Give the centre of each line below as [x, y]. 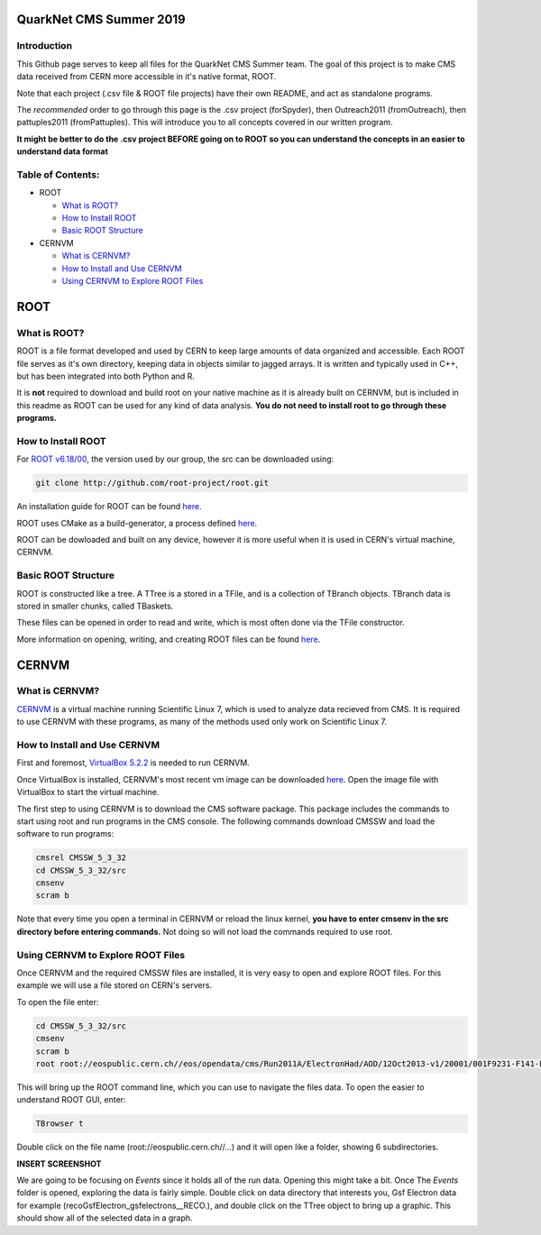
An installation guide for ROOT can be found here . [109, 507]
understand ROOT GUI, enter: [71, 1100]
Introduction [44, 46]
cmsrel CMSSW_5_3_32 [81, 858]
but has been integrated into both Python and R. [106, 376]
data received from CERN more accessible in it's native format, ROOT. [147, 77]
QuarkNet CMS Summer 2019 [101, 19]
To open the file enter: [58, 1002]
